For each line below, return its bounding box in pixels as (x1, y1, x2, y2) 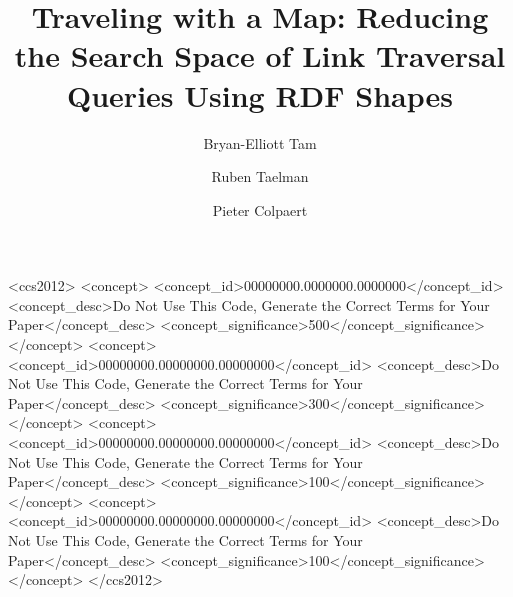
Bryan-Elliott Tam (203, 132, 317, 153)
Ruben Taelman (211, 166, 309, 187)
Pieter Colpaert (212, 199, 308, 220)
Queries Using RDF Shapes (67, 74, 453, 115)
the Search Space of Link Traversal (14, 35, 506, 76)
